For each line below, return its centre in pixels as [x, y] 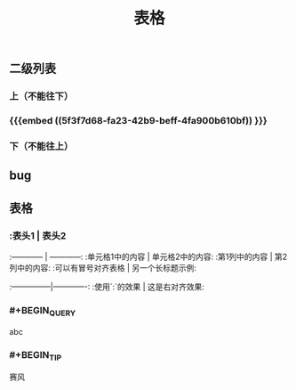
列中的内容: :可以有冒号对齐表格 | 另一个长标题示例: [103, 268]
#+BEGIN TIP [36, 355]
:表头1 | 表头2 [38, 235]
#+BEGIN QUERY [43, 311]
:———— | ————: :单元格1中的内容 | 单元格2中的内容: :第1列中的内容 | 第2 [148, 257]
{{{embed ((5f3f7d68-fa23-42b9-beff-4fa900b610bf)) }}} [139, 121]
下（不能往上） [41, 146]
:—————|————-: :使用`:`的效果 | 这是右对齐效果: [107, 287]
